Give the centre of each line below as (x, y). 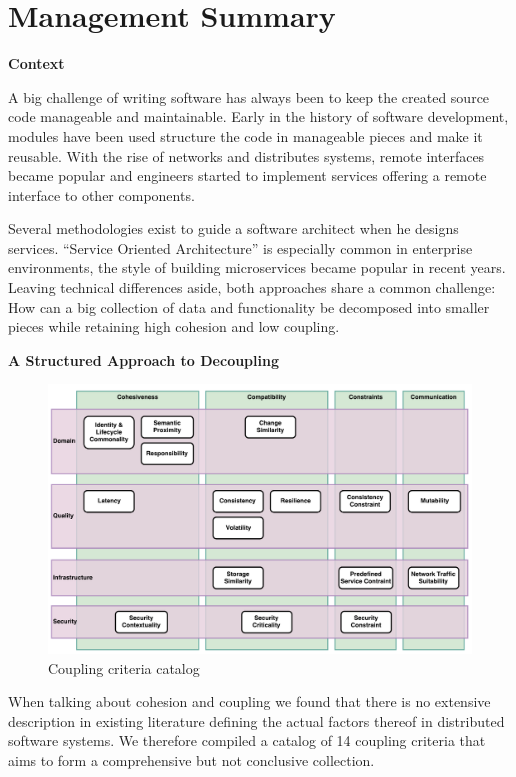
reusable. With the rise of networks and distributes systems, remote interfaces (246, 155)
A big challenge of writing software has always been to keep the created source (249, 96)
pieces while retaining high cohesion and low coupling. (174, 326)
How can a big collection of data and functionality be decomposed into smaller (249, 306)
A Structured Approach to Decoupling (143, 359)
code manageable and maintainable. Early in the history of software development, (258, 116)
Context (36, 63)
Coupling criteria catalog (124, 667)
